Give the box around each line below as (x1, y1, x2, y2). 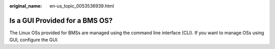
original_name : (9, 3, 42, 9)
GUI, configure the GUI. (9, 37, 59, 43)
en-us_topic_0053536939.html (49, 3, 114, 9)
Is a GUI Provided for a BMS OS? (9, 16, 113, 25)
